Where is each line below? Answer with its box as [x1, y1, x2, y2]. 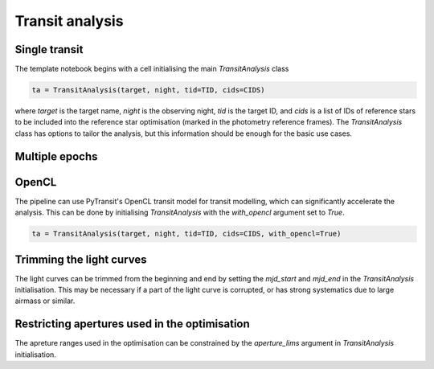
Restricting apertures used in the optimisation [14, 318, 251, 331]
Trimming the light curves [14, 252, 147, 266]
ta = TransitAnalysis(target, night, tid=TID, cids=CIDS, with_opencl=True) [31, 229, 342, 239]
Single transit [14, 43, 84, 56]
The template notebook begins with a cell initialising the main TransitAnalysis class [14, 64, 289, 74]
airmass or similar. [14, 296, 76, 305]
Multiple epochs [14, 150, 98, 163]
